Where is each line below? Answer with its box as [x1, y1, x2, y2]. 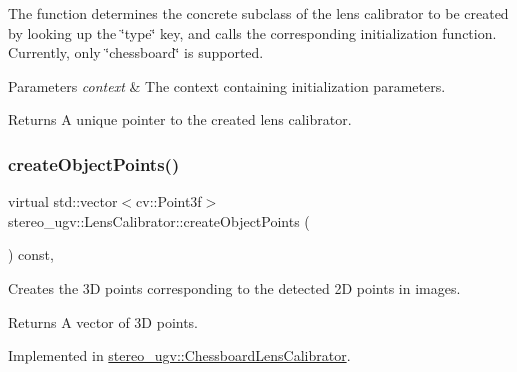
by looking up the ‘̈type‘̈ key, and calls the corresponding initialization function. [8, 22, 497, 43]
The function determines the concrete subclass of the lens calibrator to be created [8, 3, 509, 23]
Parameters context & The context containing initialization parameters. [8, 75, 446, 96]
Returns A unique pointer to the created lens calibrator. [8, 109, 352, 130]
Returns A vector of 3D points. [8, 311, 199, 332]
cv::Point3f [136, 191, 202, 212]
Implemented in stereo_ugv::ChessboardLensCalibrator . [8, 345, 351, 366]
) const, [8, 244, 54, 265]
